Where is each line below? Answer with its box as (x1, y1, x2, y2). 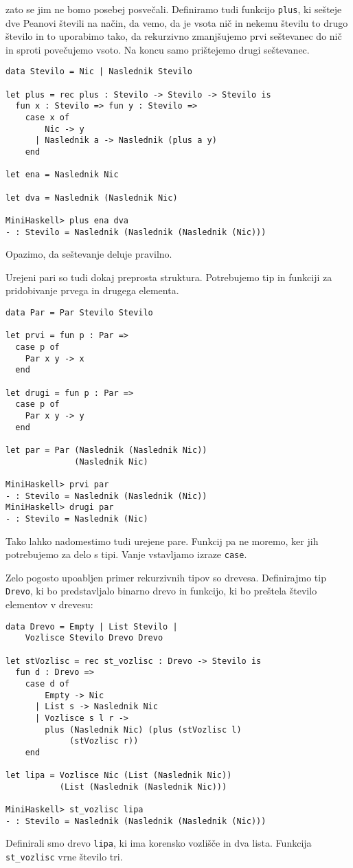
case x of (25, 113, 70, 123)
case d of (25, 678, 70, 689)
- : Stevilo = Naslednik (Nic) (5, 513, 148, 524)
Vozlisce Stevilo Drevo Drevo (25, 633, 163, 643)
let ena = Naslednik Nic (5, 170, 119, 180)
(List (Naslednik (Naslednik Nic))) (59, 781, 227, 792)
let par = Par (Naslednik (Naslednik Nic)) (5, 445, 207, 455)
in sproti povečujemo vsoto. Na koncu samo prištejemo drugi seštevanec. (5, 42, 310, 56)
